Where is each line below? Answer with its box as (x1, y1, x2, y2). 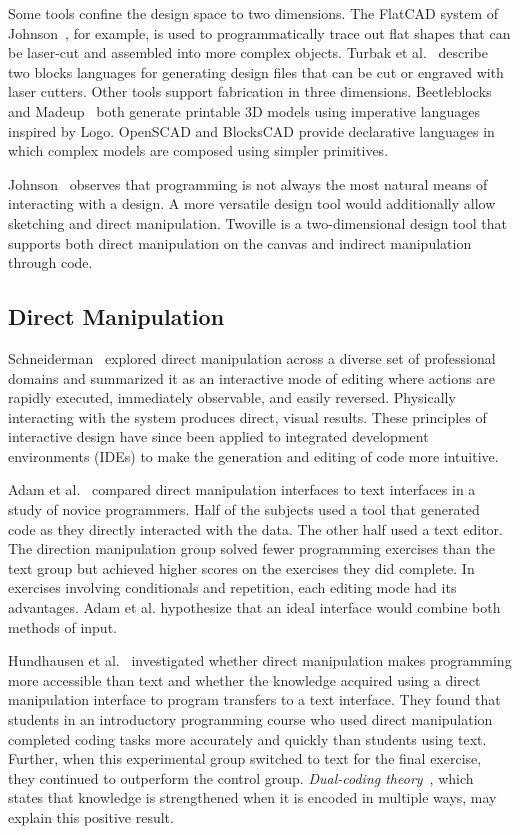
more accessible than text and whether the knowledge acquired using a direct (8, 669, 481, 690)
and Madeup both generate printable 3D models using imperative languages (8, 100, 480, 121)
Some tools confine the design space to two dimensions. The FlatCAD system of (8, 3, 499, 23)
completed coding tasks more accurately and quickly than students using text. (8, 728, 487, 749)
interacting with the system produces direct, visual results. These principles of (8, 406, 487, 427)
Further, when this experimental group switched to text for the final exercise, (8, 748, 482, 769)
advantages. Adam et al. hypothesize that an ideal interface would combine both (8, 597, 501, 618)
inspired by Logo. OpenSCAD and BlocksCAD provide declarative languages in (8, 120, 495, 141)
